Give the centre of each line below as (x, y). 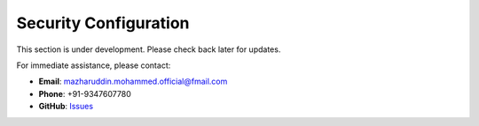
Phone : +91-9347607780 (85, 93)
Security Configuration (103, 23)
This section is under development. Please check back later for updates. (149, 49)
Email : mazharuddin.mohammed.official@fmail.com (133, 82)
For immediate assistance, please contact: (94, 65)
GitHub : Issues (66, 107)
